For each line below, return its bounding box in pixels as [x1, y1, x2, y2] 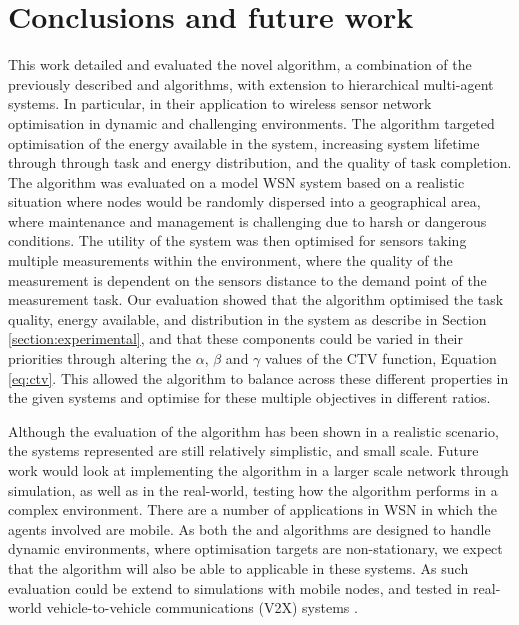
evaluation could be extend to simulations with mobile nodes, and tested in [8, 577, 469, 598]
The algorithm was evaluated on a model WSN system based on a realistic [8, 171, 465, 192]
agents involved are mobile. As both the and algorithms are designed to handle [8, 518, 491, 539]
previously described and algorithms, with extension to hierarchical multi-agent [8, 73, 494, 94]
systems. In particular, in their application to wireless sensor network [8, 93, 432, 114]
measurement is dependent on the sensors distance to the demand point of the [8, 269, 487, 290]
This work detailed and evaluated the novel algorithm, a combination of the [8, 54, 472, 75]
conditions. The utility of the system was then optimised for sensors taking [8, 230, 467, 251]
